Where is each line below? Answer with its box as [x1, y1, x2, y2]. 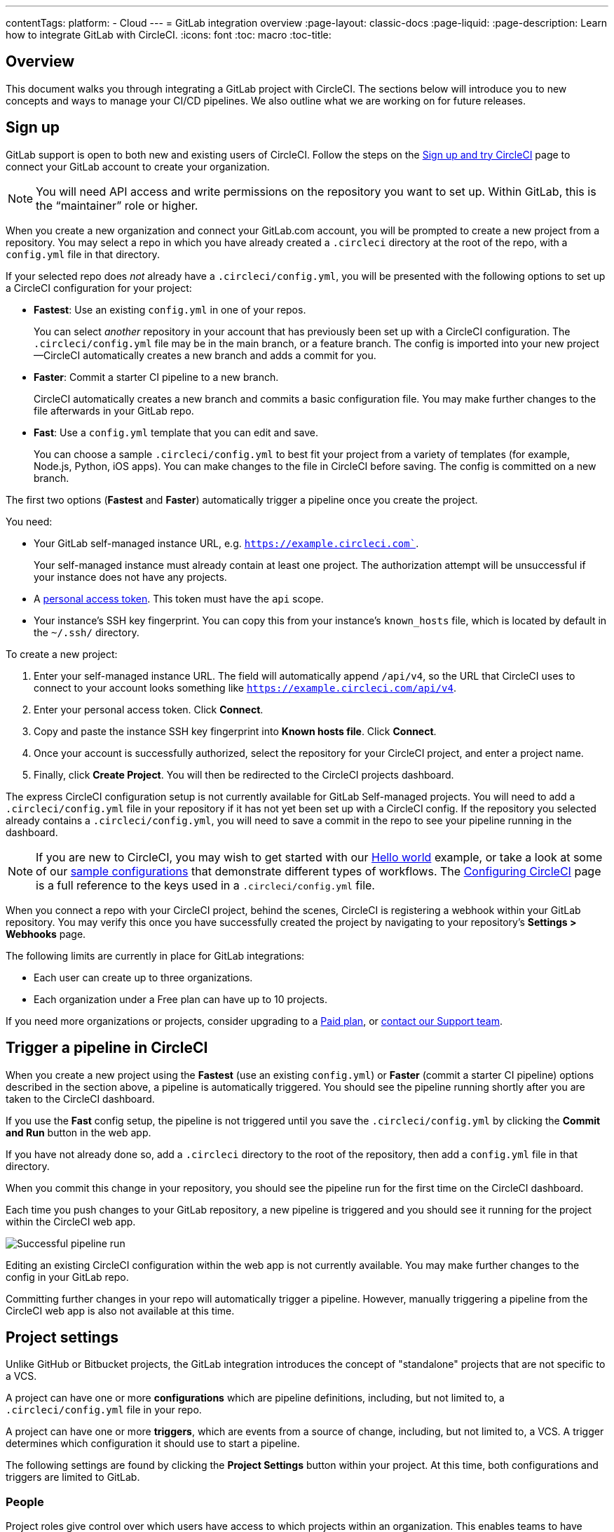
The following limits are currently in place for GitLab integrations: [6, 949, 305, 962]
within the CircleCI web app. [6, 1215, 136, 1228]
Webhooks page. [6, 927, 86, 940]
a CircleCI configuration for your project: [6, 281, 192, 294]
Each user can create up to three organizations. [34, 971, 253, 983]
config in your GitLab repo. [6, 1270, 129, 1283]
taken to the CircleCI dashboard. [6, 1092, 155, 1105]
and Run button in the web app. [6, 1126, 151, 1138]
